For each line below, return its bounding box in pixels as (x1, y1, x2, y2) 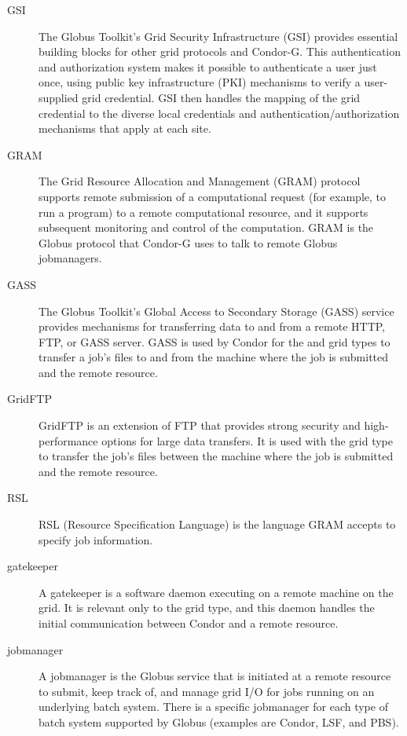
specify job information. (38, 531, 153, 547)
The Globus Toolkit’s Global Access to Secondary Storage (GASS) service (38, 302, 394, 319)
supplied (38, 89, 79, 105)
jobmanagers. (38, 250, 102, 266)
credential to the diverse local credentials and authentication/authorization (38, 104, 400, 121)
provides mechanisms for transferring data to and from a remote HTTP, (38, 318, 385, 335)
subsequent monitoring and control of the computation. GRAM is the (38, 219, 374, 236)
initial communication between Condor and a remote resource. (38, 615, 339, 631)
